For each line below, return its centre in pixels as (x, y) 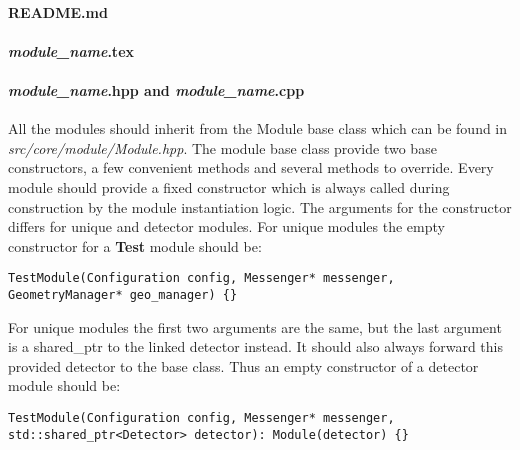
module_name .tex (71, 50)
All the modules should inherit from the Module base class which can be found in (258, 128)
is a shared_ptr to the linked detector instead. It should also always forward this (256, 346)
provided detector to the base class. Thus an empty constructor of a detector (243, 365)
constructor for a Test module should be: (135, 245)
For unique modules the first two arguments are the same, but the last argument (255, 326)
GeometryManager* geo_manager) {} (123, 294)
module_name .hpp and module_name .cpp (156, 89)
